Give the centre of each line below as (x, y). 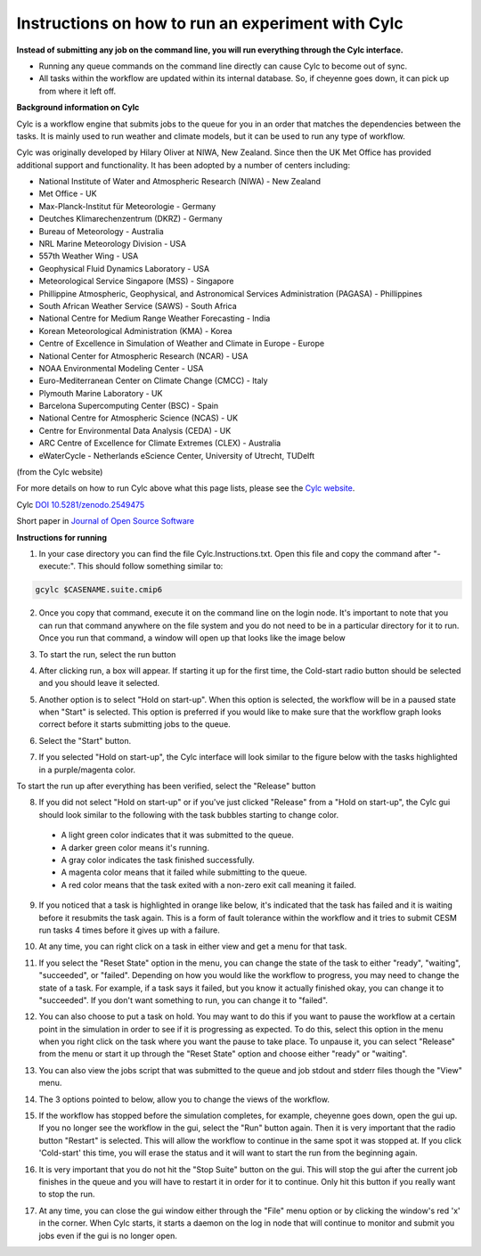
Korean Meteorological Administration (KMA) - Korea (135, 330)
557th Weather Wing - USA (89, 256)
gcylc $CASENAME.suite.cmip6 (99, 590)
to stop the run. (67, 1195)
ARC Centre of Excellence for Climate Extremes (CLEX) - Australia (160, 443)
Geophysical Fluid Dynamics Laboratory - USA (124, 268)
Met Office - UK (68, 194)
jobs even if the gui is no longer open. (108, 1236)
